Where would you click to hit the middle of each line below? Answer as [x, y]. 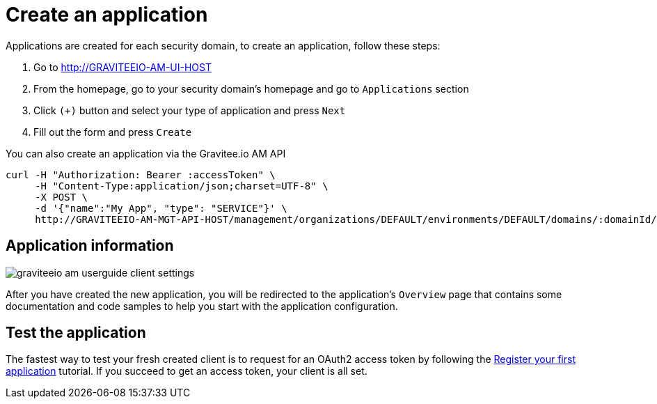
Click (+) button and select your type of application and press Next [190, 110]
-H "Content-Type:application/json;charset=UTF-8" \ [182, 186]
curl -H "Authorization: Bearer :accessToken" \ [141, 174]
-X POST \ [62, 197]
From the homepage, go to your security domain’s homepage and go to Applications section [251, 88]
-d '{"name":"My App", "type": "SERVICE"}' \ [161, 208]
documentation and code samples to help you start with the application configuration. [202, 306]
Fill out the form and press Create [113, 132]
